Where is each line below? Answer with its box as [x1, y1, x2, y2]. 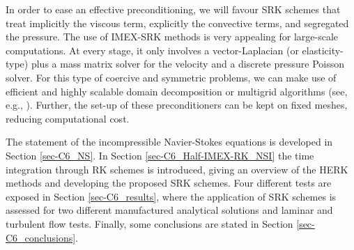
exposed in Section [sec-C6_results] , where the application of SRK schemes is [6, 189, 337, 203]
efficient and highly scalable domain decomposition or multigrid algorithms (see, [6, 84, 348, 98]
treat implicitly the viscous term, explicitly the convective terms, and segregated [6, 15, 349, 30]
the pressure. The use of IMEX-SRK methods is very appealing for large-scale [6, 29, 339, 44]
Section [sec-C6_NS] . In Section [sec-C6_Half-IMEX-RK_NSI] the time [6, 148, 314, 162]
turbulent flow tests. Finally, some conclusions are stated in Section [6, 216, 293, 231]
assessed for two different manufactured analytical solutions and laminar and [6, 203, 333, 217]
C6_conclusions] [6, 230, 76, 244]
